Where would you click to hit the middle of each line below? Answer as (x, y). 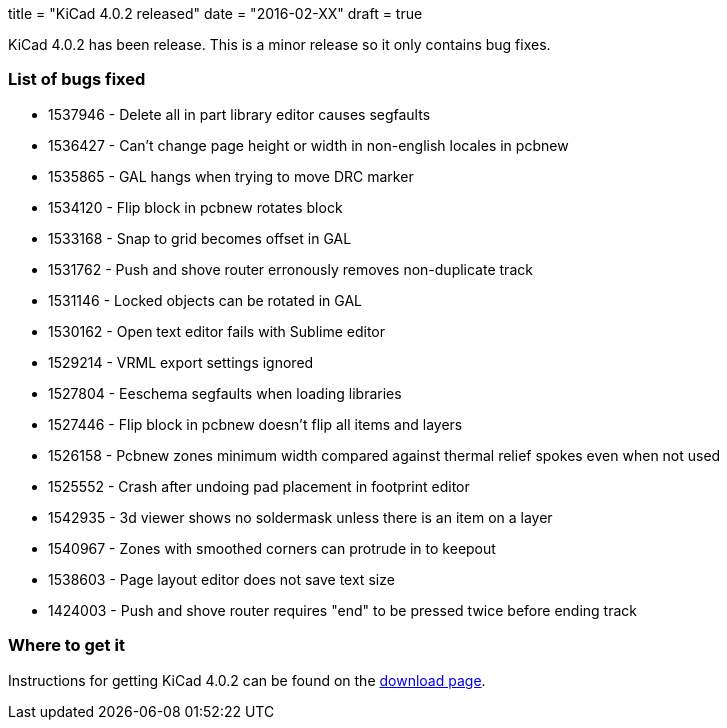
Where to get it (66, 645)
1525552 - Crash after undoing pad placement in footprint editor (259, 486)
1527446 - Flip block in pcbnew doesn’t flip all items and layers (255, 424)
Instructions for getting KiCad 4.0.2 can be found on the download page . (247, 680)
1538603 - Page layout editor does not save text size (221, 579)
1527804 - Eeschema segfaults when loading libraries (225, 393)
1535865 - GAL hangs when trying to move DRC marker (231, 176)
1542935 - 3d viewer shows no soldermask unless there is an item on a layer (300, 517)
